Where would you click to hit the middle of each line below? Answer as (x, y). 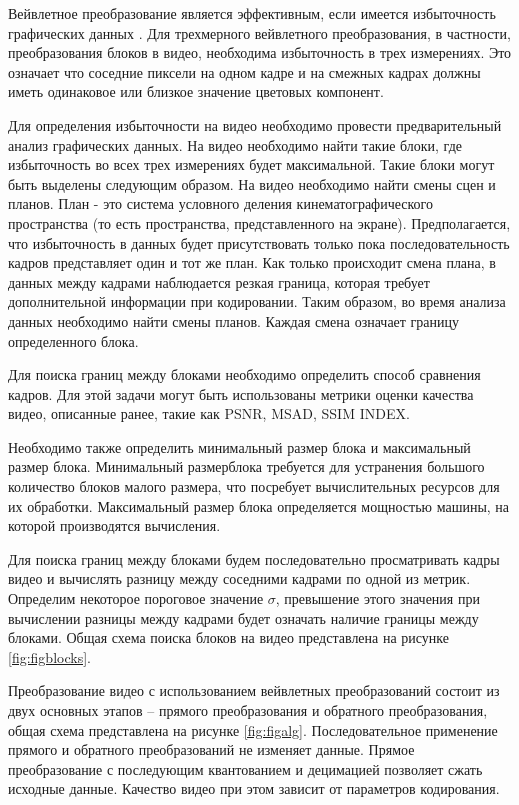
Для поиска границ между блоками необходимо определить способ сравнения (244, 374)
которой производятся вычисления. (114, 525)
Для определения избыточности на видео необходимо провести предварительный (255, 124)
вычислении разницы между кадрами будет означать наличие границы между (243, 617)
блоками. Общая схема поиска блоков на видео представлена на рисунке (228, 637)
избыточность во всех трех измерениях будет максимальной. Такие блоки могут (251, 164)
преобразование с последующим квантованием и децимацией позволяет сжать (245, 768)
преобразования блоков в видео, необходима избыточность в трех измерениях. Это (260, 52)
